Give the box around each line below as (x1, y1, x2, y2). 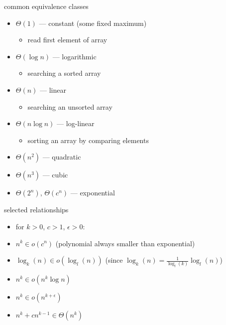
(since (105, 255, 123, 265)
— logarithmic (52, 51, 97, 61)
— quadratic (42, 152, 81, 162)
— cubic (42, 169, 68, 180)
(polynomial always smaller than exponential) (55, 238, 195, 248)
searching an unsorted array (27, 101, 113, 112)
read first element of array (27, 34, 108, 45)
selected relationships (4, 204, 69, 215)
